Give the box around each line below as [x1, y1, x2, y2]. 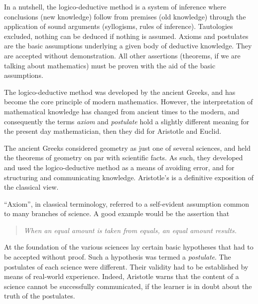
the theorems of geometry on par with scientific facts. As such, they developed [4, 152, 243, 163]
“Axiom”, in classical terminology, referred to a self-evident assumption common [4, 198, 250, 209]
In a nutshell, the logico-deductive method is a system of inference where [4, 1, 227, 11]
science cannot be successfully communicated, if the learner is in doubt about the [4, 281, 252, 291]
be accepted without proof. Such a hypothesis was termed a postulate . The [4, 252, 231, 262]
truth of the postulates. [4, 291, 75, 301]
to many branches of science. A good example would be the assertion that [4, 208, 230, 219]
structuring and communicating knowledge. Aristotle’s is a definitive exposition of [4, 172, 254, 182]
